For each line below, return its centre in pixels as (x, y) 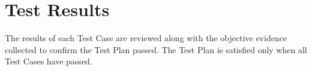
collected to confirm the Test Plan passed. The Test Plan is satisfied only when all (156, 49)
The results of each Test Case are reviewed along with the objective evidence (146, 38)
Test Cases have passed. (49, 61)
